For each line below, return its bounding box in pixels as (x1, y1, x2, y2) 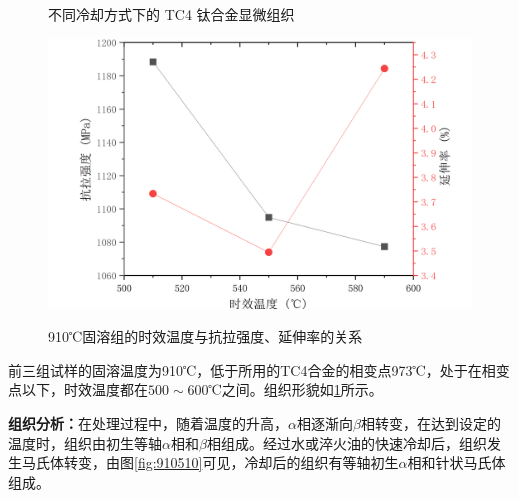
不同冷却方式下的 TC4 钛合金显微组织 (48, 4, 295, 24)
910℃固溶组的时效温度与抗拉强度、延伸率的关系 (48, 326, 363, 347)
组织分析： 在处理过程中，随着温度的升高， (8, 412, 288, 433)
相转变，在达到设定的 (360, 412, 501, 433)
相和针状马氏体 (407, 452, 506, 473)
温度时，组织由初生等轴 (8, 432, 162, 453)
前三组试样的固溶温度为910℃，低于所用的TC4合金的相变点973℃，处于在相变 (8, 359, 510, 380)
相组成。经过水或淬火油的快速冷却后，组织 (206, 432, 487, 453)
